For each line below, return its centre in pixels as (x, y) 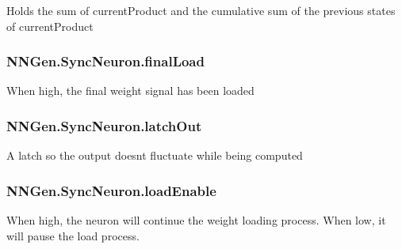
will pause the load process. (73, 235)
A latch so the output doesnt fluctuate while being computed (155, 155)
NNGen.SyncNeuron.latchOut (104, 125)
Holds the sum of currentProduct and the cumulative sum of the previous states (201, 10)
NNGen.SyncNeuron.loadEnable (111, 190)
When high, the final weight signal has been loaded (130, 91)
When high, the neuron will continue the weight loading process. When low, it (196, 220)
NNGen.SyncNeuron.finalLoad (105, 61)
